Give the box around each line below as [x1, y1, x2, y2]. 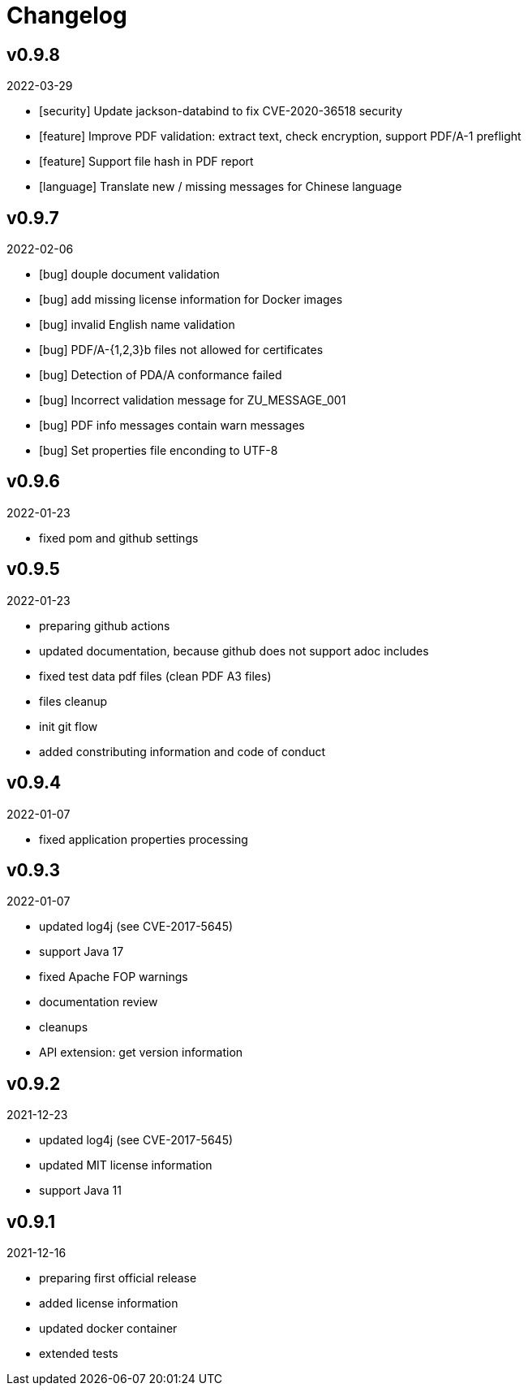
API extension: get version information [39, 1045, 243, 1060]
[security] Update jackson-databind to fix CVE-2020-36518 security [39, 104, 403, 119]
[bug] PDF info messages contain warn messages [39, 418, 305, 433]
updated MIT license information [39, 1158, 212, 1173]
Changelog [6, 2, 127, 29]
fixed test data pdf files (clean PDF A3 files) [39, 668, 272, 683]
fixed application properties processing [39, 832, 248, 846]
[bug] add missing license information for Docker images [39, 292, 343, 307]
